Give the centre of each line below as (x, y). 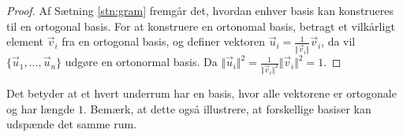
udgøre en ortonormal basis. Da (141, 62)
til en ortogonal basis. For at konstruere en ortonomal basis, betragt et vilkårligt (201, 26)
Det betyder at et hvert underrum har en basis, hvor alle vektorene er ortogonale (201, 93)
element (25, 41)
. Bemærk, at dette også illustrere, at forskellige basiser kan (228, 108)
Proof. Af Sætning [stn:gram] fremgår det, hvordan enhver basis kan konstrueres (200, 10)
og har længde (41, 108)
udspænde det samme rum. (72, 124)
